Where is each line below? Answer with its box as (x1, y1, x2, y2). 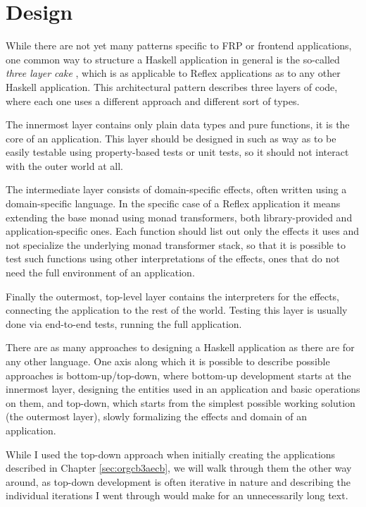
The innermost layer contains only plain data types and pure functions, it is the (6, 117, 350, 132)
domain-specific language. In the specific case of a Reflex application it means (6, 196, 341, 211)
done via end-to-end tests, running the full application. (6, 316, 242, 331)
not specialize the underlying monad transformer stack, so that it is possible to (6, 237, 346, 252)
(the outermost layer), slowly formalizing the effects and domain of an (6, 409, 308, 424)
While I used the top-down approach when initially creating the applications (6, 446, 336, 461)
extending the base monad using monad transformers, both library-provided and (6, 209, 353, 224)
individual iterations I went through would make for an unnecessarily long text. (6, 488, 348, 503)
